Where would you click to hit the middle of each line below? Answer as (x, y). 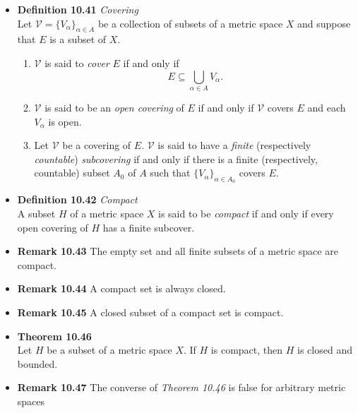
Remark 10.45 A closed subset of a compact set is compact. (150, 312)
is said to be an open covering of (114, 107)
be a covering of (97, 145)
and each (327, 107)
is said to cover (77, 62)
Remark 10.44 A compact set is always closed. (121, 288)
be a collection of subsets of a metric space (190, 23)
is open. (65, 121)
